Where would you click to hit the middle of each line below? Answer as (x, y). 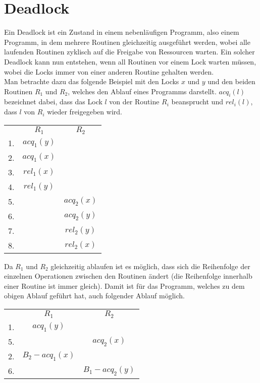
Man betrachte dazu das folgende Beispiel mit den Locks (92, 81)
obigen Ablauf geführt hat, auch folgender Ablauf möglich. (94, 296)
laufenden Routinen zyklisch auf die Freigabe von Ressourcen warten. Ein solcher (129, 52)
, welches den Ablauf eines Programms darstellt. (142, 91)
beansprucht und (197, 102)
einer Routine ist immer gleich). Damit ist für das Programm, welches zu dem (124, 285)
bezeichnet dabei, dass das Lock (53, 102)
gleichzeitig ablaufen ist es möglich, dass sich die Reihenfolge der (150, 266)
